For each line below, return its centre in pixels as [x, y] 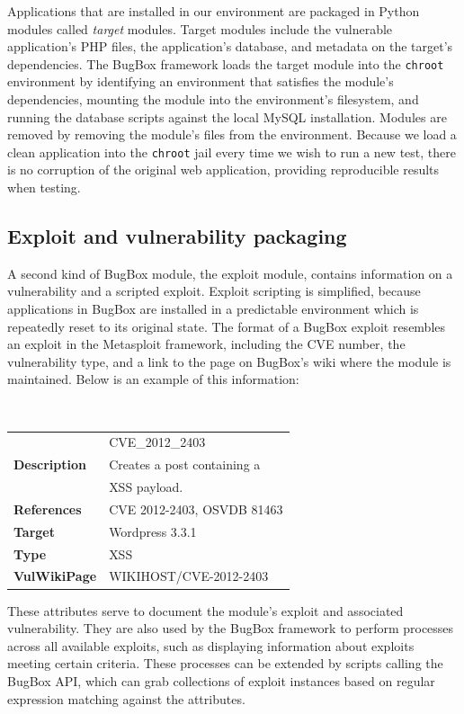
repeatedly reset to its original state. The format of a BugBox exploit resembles [227, 326]
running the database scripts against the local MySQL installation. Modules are [227, 116]
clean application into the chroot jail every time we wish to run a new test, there [232, 152]
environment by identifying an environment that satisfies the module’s [201, 81]
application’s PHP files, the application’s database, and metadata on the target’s [230, 46]
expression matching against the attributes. [126, 698]
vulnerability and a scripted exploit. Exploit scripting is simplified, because [214, 291]
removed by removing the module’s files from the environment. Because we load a [232, 134]
